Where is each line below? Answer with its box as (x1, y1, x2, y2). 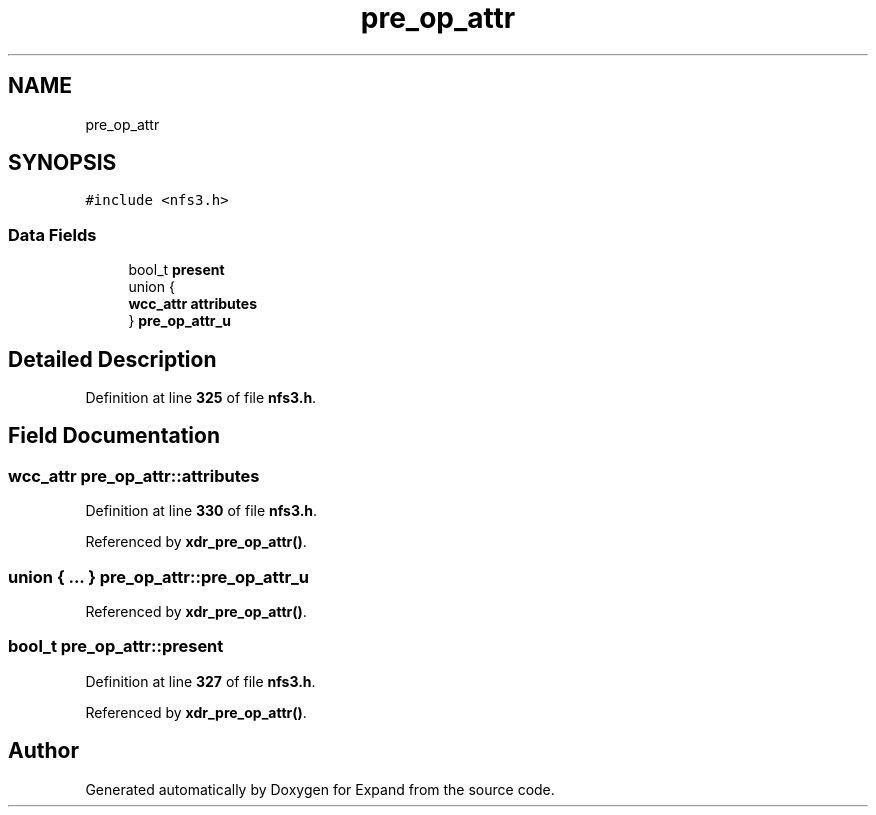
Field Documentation (8, 423, 220, 449)
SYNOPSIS (8, 150, 117, 176)
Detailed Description (8, 346, 217, 372)
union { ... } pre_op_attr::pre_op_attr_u (8, 566, 310, 587)
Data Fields (8, 224, 97, 245)
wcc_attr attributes (128, 295, 257, 313)
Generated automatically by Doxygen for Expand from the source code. (85, 780, 555, 798)
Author (8, 738, 79, 764)
